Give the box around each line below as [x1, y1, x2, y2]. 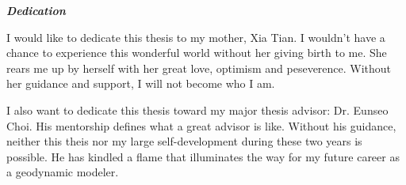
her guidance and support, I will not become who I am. [6, 75, 275, 92]
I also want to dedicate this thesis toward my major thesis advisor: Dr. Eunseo [6, 101, 389, 118]
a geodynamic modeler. [6, 164, 119, 180]
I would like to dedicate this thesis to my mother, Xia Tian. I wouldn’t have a [6, 28, 385, 45]
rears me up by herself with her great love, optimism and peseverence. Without [6, 59, 392, 76]
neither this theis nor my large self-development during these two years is [6, 133, 362, 149]
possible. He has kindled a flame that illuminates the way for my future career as [6, 148, 400, 164]
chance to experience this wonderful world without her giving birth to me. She [6, 44, 387, 61]
